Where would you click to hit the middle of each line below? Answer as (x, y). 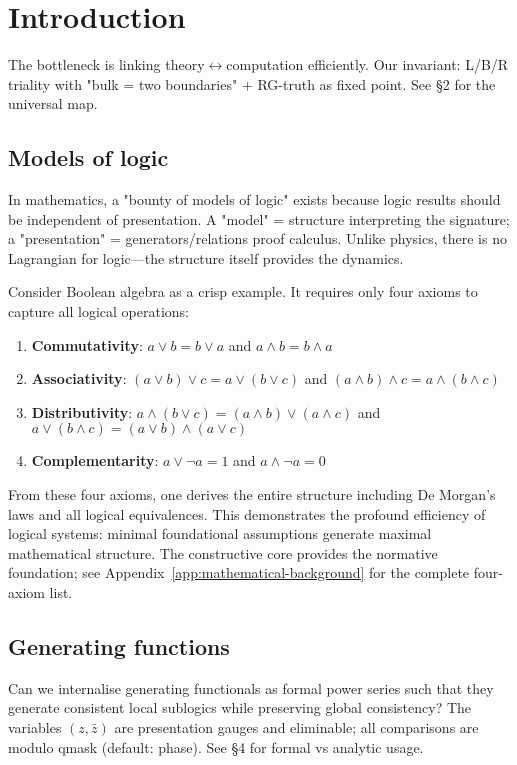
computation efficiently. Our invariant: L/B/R (367, 64)
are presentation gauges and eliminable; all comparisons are (296, 727)
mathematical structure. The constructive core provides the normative (223, 552)
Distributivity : (82, 411)
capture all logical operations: (99, 311)
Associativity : (79, 378)
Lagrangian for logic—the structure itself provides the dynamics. (206, 257)
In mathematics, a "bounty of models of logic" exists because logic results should (254, 199)
